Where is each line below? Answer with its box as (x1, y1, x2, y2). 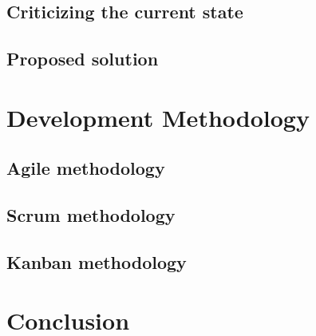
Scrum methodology (6, 203, 176, 227)
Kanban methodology (6, 249, 187, 274)
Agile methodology (6, 156, 165, 180)
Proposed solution (6, 46, 159, 71)
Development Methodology (6, 101, 310, 133)
